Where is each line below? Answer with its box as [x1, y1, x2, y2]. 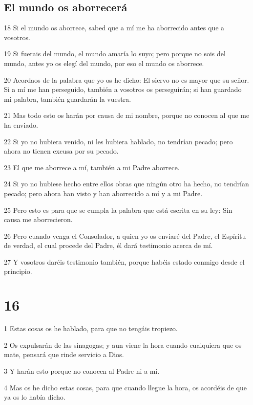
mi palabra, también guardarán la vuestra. [4, 93, 131, 104]
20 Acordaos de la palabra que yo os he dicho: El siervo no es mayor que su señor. [4, 74, 249, 85]
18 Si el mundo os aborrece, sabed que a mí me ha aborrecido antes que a [4, 22, 225, 33]
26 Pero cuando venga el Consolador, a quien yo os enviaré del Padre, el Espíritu [4, 230, 246, 241]
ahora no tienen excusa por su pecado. [4, 146, 119, 156]
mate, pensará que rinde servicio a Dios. [4, 349, 124, 360]
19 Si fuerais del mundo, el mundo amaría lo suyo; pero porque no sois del [4, 48, 226, 59]
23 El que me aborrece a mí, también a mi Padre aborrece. [4, 162, 180, 172]
